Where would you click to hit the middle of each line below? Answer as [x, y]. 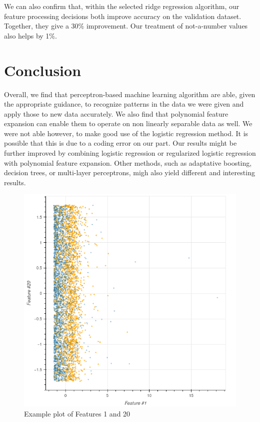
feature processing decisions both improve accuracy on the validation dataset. [123, 16]
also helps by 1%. [30, 35]
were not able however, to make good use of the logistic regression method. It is [126, 133]
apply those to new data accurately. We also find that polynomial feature [116, 113]
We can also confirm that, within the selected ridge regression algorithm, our [122, 6]
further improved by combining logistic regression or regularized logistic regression [130, 153]
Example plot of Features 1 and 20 [77, 414]
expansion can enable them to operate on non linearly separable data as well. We [128, 123]
